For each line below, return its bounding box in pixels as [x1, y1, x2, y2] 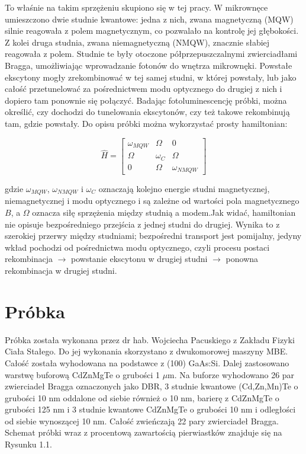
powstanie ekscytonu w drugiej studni [71, 252, 208, 265]
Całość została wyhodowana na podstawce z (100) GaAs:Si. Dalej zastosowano [5, 356, 289, 369]
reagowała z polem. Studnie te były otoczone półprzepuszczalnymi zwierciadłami [5, 47, 298, 60]
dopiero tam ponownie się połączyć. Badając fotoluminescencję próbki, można [5, 94, 287, 106]
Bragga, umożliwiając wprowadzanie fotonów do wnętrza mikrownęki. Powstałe [5, 59, 292, 71]
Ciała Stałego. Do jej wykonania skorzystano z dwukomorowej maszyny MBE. [5, 345, 288, 357]
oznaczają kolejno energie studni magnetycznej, [98, 183, 270, 194]
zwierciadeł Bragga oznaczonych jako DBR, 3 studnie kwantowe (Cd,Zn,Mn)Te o [5, 380, 298, 392]
